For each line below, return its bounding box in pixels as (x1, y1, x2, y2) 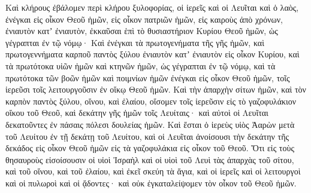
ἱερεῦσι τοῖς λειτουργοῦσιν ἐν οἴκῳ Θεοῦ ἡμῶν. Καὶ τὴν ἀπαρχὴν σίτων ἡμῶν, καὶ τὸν (5, 83, 306, 96)
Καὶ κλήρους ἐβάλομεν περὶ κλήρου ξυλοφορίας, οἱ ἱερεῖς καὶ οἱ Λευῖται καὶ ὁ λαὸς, (5, 1, 299, 13)
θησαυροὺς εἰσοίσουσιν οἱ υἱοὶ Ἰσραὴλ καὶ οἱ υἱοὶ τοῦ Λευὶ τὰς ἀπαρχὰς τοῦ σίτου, (5, 153, 294, 166)
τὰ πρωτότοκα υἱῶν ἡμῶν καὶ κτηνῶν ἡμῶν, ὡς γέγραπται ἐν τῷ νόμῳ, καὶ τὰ (5, 59, 276, 72)
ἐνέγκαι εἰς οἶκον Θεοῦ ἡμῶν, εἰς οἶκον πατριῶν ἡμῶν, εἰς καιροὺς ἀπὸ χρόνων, (5, 13, 283, 25)
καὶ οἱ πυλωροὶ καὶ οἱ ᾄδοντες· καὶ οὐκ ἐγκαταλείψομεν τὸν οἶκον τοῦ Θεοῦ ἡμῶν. (5, 176, 297, 189)
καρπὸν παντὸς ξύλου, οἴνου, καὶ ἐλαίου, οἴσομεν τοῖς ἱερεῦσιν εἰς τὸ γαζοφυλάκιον (5, 94, 297, 107)
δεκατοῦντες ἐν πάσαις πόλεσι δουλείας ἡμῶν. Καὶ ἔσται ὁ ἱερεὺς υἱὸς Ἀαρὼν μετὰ (5, 118, 295, 130)
